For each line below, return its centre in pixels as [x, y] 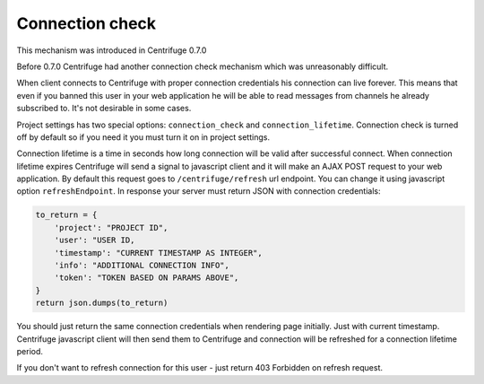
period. [30, 351]
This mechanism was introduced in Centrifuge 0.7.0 [112, 50]
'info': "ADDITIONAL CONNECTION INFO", [142, 265]
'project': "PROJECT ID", [111, 227]
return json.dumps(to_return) [102, 303]
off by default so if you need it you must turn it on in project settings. [143, 137]
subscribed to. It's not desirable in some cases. [104, 109]
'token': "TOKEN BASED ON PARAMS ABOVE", [147, 278]
